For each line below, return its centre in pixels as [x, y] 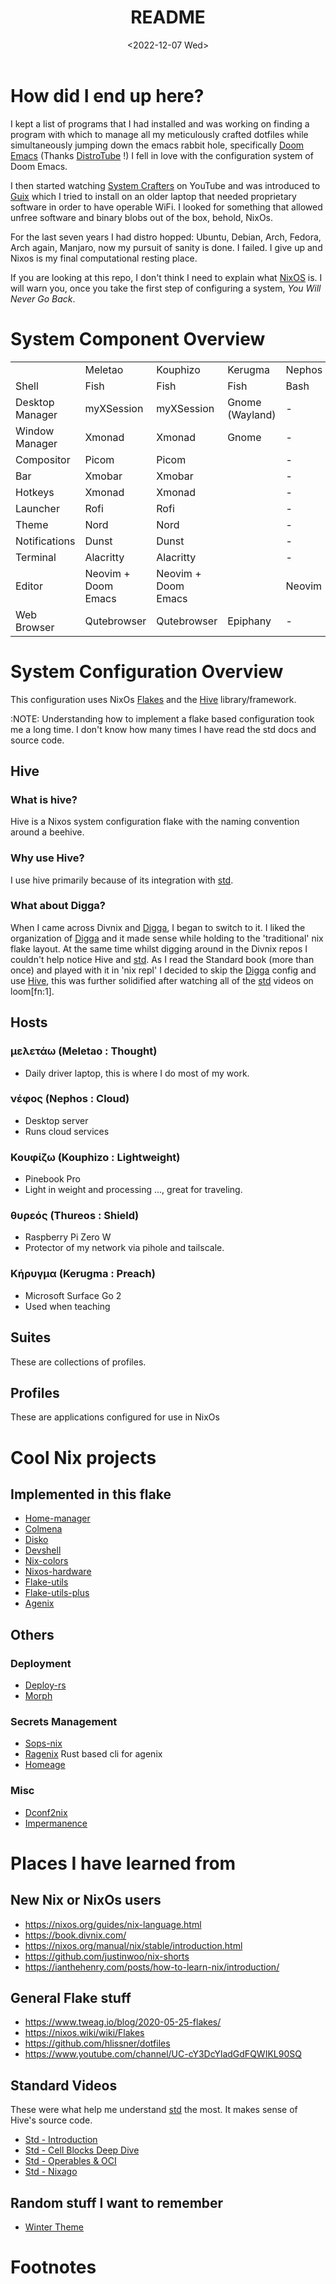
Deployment [41, 1663]
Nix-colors [46, 1561]
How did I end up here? [107, 95]
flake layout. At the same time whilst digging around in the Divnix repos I [159, 948]
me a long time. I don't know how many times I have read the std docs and [163, 729]
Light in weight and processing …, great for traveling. [133, 1190]
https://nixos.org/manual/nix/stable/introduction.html [133, 1945]
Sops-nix [43, 1743]
